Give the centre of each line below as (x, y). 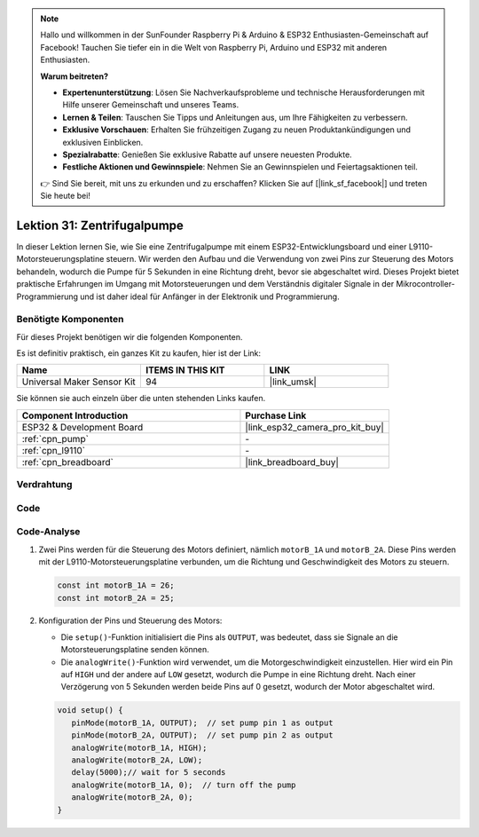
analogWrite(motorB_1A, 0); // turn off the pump (184, 785)
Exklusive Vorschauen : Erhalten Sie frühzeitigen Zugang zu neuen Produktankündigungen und (237, 130)
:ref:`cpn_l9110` (54, 450)
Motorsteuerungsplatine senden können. (135, 650)
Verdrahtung (44, 485)
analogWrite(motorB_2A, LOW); (137, 760)
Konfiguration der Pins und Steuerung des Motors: (130, 620)
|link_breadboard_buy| (292, 462)
